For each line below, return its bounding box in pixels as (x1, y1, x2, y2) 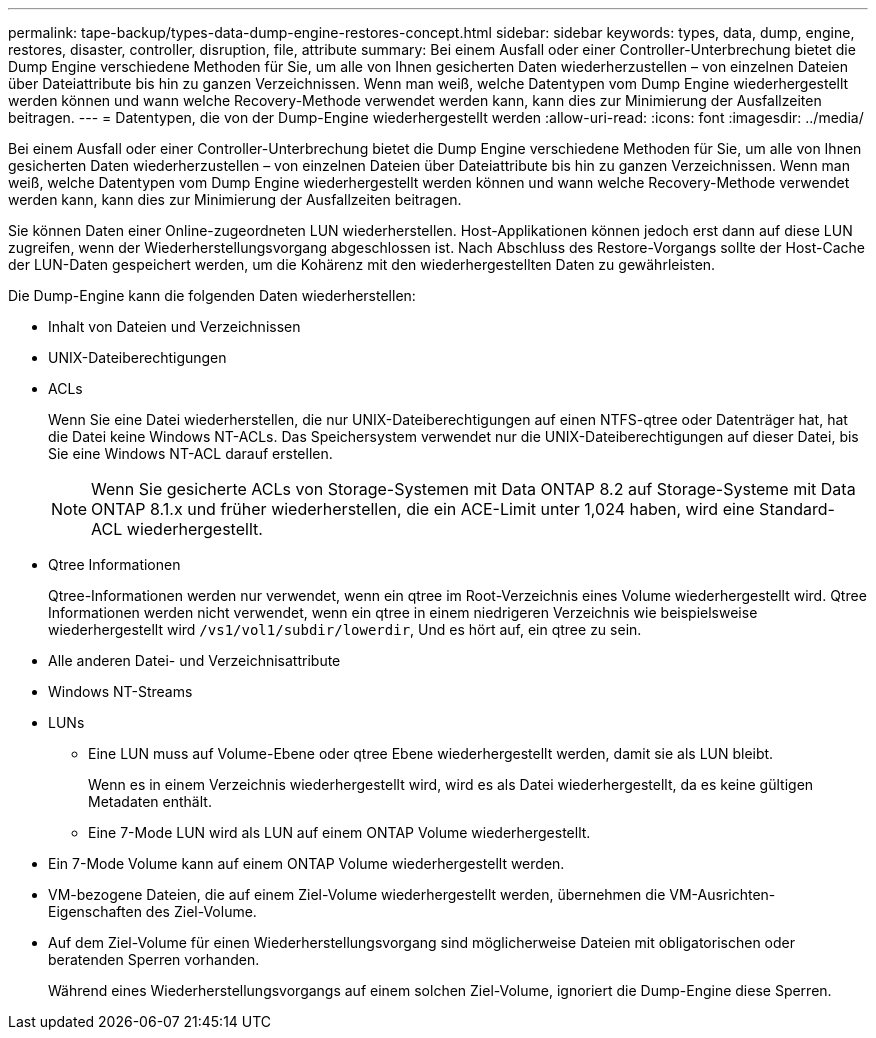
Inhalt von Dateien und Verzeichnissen (48, 318, 301, 335)
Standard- (759, 499, 835, 519)
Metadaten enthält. (88, 793, 212, 810)
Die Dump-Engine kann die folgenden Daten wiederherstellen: (8, 287, 416, 304)
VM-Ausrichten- (669, 886, 776, 903)
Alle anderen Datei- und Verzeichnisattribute (48, 652, 341, 669)
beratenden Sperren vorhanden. (48, 951, 260, 968)
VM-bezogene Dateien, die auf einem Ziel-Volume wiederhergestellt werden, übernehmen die (48, 886, 666, 903)
